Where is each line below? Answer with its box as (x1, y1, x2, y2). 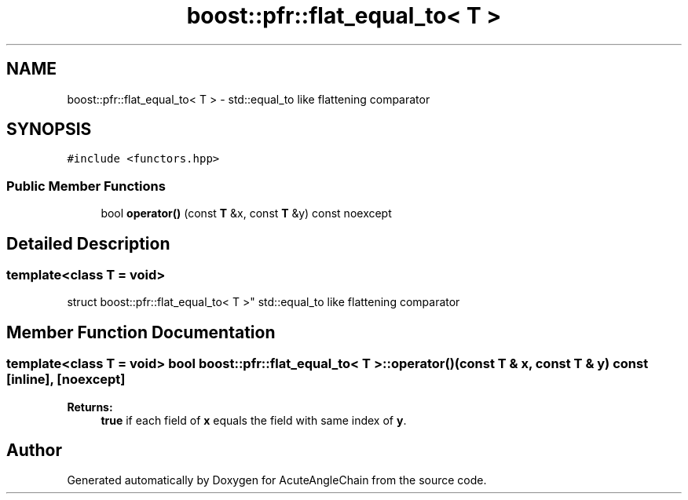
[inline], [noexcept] (6, 371, 126, 388)
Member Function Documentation (6, 322, 276, 342)
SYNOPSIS (6, 119, 92, 140)
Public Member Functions (6, 177, 166, 194)
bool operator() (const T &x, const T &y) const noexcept (101, 206, 392, 221)
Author (6, 440, 62, 461)
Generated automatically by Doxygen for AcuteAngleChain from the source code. (67, 473, 487, 487)
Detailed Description (6, 233, 170, 254)
